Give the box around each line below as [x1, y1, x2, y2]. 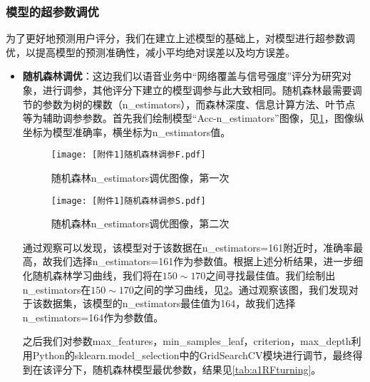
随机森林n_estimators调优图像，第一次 [51, 170, 230, 185]
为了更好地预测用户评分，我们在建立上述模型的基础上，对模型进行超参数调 [6, 31, 355, 46]
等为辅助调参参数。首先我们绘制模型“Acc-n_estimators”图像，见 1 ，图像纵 [22, 110, 364, 125]
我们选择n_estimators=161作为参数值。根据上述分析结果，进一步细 [52, 254, 364, 269]
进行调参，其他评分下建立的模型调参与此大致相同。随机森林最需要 [42, 83, 352, 97]
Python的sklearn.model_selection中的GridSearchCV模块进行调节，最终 [32, 348, 353, 363]
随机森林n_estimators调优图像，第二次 [51, 216, 230, 231]
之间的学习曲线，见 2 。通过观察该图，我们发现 [133, 282, 349, 296]
